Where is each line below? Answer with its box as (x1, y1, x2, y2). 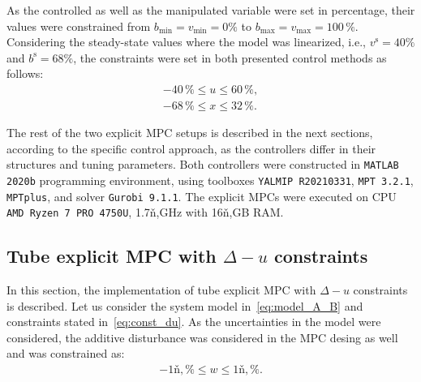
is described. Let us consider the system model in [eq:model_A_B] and (6, 297, 363, 314)
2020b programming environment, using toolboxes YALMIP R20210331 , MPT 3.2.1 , (6, 171, 414, 188)
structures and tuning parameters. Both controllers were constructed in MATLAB (6, 156, 399, 173)
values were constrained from (6, 17, 151, 34)
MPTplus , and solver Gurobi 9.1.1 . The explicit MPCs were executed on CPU (6, 187, 397, 204)
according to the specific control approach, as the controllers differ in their (6, 139, 376, 157)
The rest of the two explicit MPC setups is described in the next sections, (6, 124, 373, 141)
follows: (6, 65, 44, 82)
